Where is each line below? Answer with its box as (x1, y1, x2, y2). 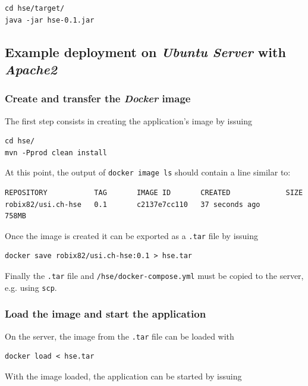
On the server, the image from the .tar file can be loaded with (5, 329, 234, 342)
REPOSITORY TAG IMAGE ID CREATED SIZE (5, 189, 303, 197)
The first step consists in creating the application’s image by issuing (5, 114, 253, 127)
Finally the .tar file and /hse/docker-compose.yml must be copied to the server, (5, 269, 304, 282)
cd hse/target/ (5, 4, 65, 12)
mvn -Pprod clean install (5, 148, 107, 157)
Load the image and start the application (5, 306, 206, 321)
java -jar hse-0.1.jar (5, 15, 95, 24)
